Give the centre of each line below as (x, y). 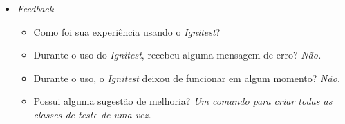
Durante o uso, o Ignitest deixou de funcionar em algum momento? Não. (187, 77)
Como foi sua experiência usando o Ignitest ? (127, 31)
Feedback (35, 8)
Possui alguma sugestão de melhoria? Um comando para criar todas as (183, 101)
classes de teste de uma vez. (92, 114)
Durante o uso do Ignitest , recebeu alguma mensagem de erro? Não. (177, 55)
